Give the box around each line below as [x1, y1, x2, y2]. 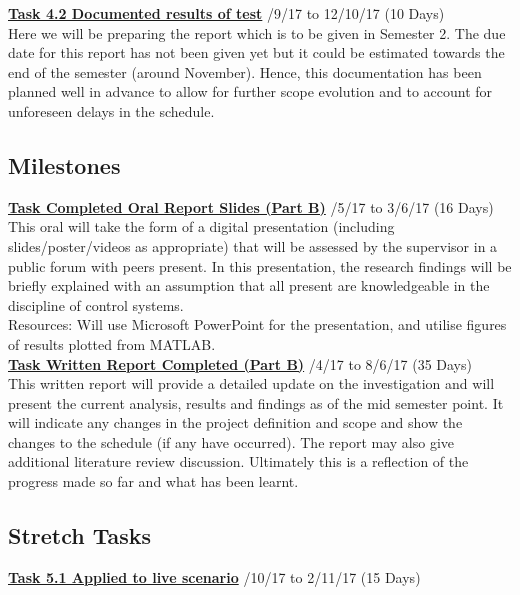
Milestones [8, 149, 121, 180]
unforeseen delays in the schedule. [8, 100, 215, 121]
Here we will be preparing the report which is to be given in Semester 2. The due [8, 22, 506, 43]
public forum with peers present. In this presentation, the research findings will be [8, 255, 512, 276]
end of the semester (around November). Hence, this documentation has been [8, 61, 482, 82]
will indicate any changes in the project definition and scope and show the [8, 412, 463, 433]
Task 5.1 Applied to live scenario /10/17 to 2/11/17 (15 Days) [8, 566, 421, 587]
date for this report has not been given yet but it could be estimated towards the [8, 42, 505, 63]
